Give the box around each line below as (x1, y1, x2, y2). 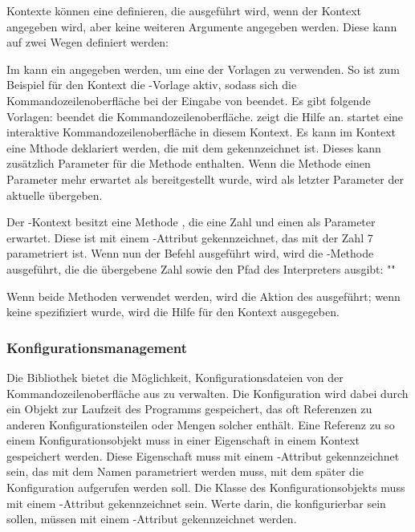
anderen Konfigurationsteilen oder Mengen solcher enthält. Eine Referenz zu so (6, 416, 395, 433)
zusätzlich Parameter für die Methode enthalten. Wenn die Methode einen (6, 155, 371, 172)
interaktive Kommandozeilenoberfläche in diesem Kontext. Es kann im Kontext (6, 124, 396, 140)
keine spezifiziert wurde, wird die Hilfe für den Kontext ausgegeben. (6, 303, 340, 320)
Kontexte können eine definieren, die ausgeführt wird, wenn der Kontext (6, 2, 362, 18)
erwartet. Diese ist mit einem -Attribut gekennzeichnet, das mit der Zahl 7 (6, 229, 373, 246)
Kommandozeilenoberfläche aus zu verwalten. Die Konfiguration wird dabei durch (6, 384, 409, 401)
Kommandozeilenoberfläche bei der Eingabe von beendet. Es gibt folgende (6, 91, 371, 108)
